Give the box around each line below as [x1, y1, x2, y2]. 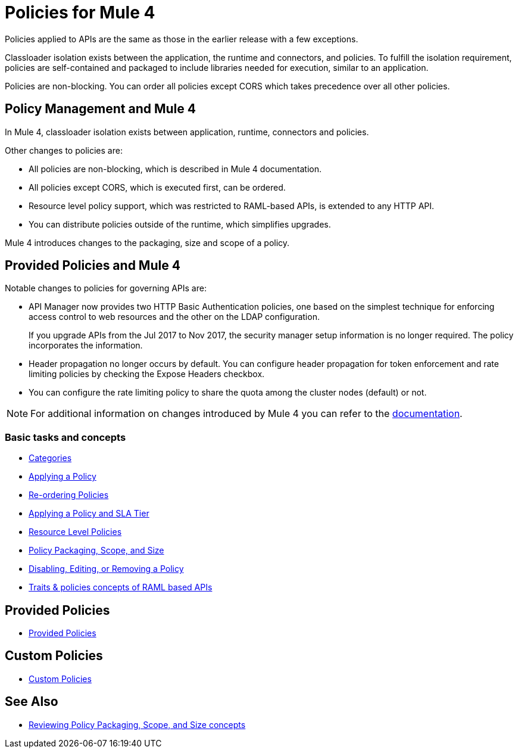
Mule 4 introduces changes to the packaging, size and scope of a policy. [5, 237, 290, 248]
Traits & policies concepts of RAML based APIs [29, 582, 213, 593]
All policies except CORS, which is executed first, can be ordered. [29, 182, 286, 192]
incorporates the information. [29, 340, 143, 351]
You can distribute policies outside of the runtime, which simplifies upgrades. [29, 219, 331, 229]
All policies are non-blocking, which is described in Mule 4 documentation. [29, 163, 322, 174]
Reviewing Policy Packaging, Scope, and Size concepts [29, 719, 246, 730]
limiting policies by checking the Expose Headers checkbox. [29, 369, 265, 379]
